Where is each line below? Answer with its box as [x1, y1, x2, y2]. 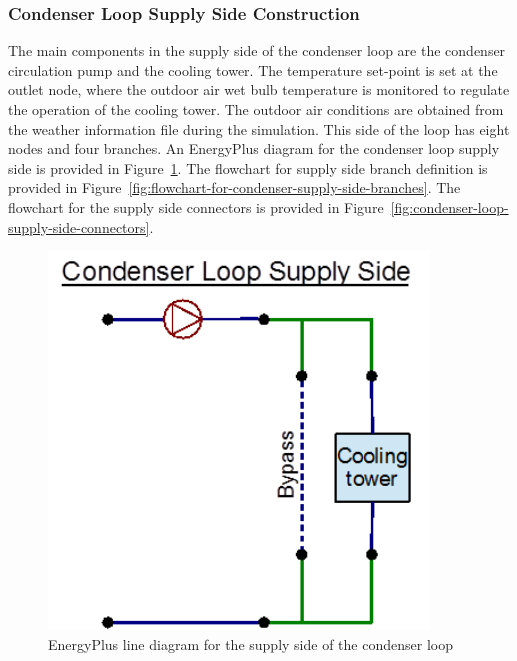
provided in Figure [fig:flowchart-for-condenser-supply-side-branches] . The [8, 177, 461, 198]
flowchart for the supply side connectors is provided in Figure [8, 196, 384, 217]
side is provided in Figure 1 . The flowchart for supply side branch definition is [8, 157, 488, 178]
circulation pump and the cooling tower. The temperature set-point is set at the [8, 59, 498, 80]
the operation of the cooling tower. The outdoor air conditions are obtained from [8, 99, 504, 119]
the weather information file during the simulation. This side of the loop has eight [8, 118, 510, 139]
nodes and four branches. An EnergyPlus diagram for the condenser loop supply [8, 138, 500, 159]
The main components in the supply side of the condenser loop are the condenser [8, 40, 506, 61]
